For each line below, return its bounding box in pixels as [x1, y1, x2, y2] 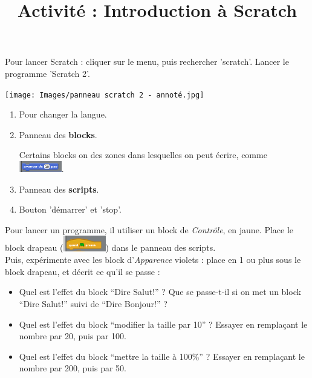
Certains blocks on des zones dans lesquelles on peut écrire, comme [19, 148, 267, 161]
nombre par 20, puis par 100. [19, 330, 126, 342]
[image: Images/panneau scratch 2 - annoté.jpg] [5, 90, 204, 99]
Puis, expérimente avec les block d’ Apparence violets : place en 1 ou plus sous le [5, 253, 301, 266]
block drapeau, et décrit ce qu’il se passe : [5, 265, 160, 277]
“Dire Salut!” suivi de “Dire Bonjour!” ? [19, 297, 167, 310]
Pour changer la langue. [19, 108, 107, 121]
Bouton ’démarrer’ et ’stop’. [19, 203, 122, 216]
